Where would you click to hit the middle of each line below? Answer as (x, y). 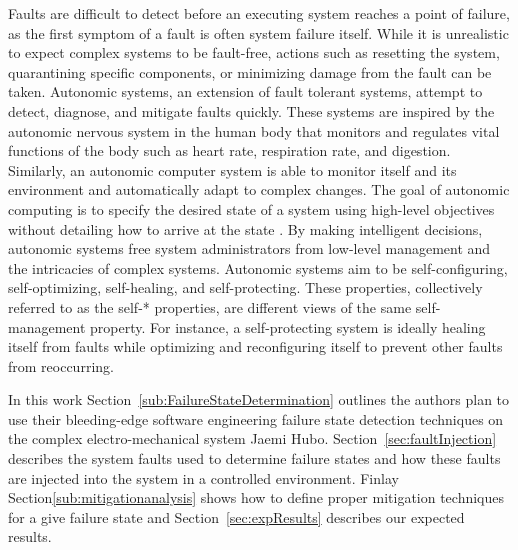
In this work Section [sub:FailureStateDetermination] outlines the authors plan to (259, 399)
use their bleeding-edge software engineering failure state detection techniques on (256, 418)
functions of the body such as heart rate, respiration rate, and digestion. (229, 150)
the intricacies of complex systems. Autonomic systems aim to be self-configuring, (258, 267)
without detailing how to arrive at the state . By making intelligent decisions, (245, 228)
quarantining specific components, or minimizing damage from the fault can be (250, 71)
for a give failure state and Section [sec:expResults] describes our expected (236, 516)
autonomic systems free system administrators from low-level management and (249, 248)
